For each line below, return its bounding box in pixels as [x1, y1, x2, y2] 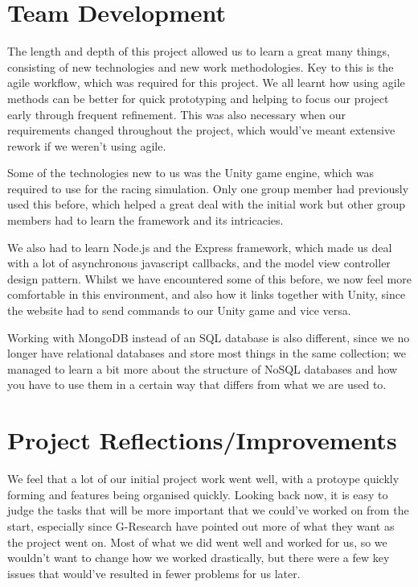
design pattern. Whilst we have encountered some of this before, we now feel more [7, 270, 412, 287]
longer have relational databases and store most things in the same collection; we [7, 345, 406, 362]
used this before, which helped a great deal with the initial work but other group [7, 196, 406, 213]
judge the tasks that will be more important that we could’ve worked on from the [7, 502, 409, 519]
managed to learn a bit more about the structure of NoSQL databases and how [7, 360, 398, 377]
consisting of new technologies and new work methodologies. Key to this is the [7, 58, 394, 75]
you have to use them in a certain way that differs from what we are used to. [7, 376, 387, 393]
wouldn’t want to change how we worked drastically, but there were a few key [7, 549, 390, 566]
